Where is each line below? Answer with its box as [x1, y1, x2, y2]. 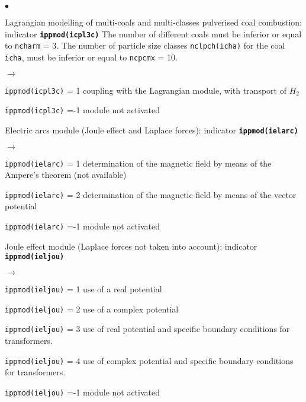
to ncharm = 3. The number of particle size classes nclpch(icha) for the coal [5, 39, 285, 52]
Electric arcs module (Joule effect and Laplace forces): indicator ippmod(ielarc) [5, 123, 298, 136]
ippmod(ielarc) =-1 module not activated [5, 220, 160, 232]
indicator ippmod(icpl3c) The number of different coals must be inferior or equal [5, 27, 302, 40]
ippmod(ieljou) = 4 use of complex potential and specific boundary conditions [5, 354, 294, 366]
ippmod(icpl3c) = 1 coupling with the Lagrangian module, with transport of [5, 84, 286, 96]
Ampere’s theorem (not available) [5, 168, 127, 181]
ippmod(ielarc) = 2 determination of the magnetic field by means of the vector [5, 188, 297, 200]
